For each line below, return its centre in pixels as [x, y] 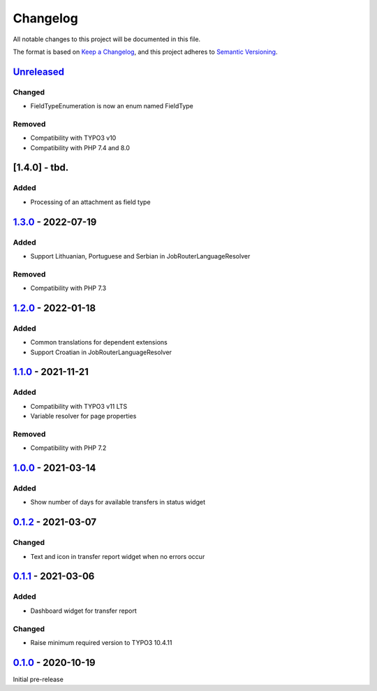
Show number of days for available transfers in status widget [118, 502]
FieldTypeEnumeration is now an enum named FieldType [112, 106]
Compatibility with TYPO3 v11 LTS [79, 406]
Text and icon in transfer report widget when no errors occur [118, 556]
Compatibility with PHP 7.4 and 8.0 [80, 147]
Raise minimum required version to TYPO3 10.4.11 [101, 642]
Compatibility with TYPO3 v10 [73, 138]
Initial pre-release [38, 679]
